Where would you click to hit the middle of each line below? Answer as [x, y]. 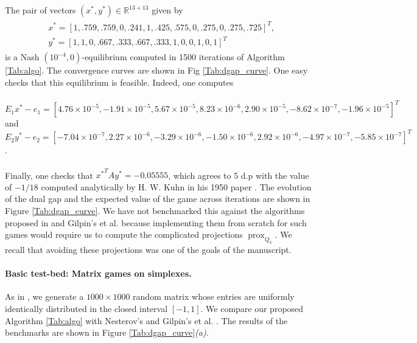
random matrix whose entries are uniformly [214, 296]
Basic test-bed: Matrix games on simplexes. [98, 273]
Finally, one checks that [49, 175]
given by [167, 10]
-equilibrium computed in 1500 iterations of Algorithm [183, 57]
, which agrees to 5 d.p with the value [239, 175]
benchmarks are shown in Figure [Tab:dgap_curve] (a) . [107, 332]
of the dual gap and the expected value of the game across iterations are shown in [158, 199]
